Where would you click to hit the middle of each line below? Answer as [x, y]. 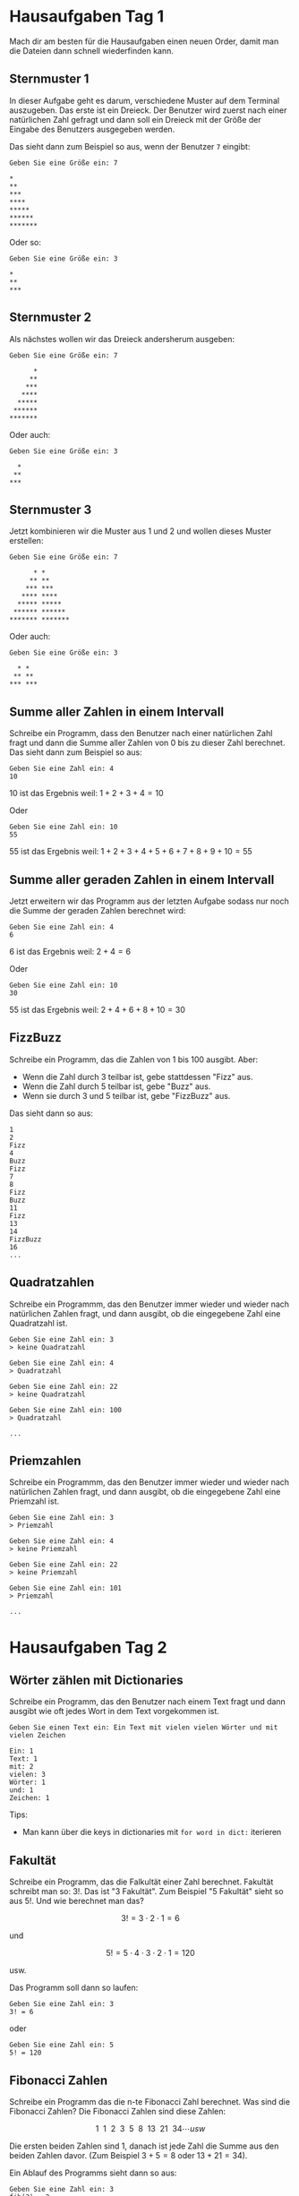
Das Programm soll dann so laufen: [74, 1988]
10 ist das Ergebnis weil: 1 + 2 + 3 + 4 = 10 [86, 793]
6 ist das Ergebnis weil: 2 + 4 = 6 [70, 952]
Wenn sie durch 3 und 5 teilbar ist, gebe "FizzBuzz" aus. [126, 1095]
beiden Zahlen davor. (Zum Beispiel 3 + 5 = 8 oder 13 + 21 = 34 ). [128, 2156]
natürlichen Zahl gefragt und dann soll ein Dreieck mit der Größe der [135, 119]
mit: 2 [21, 1767]
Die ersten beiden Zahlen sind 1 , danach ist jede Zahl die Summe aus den [144, 2146]
